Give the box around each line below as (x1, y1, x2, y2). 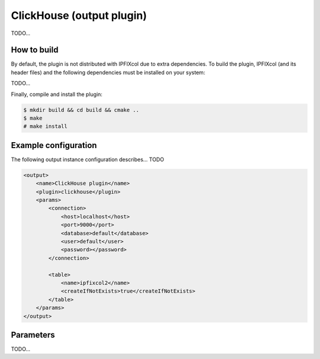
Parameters (11, 329, 55, 340)
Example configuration (11, 140, 97, 150)
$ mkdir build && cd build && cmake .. (23, 107, 139, 113)
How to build (11, 45, 59, 55)
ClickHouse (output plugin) (11, 9, 148, 22)
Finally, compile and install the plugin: (11, 91, 103, 98)
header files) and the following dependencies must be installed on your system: (11, 69, 206, 76)
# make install (23, 123, 68, 130)
